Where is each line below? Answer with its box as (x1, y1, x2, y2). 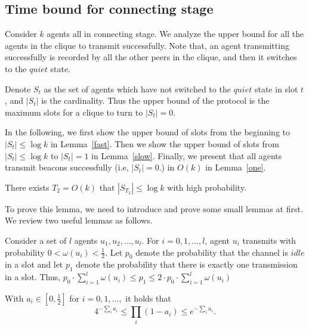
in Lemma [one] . (205, 161, 266, 173)
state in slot (254, 82, 298, 95)
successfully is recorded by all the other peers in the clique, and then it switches (5, 51, 297, 63)
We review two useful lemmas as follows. (5, 214, 153, 226)
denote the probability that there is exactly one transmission (76, 258, 298, 271)
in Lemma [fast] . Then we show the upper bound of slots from (50, 137, 279, 150)
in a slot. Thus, (5, 271, 61, 283)
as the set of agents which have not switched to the (44, 82, 231, 95)
